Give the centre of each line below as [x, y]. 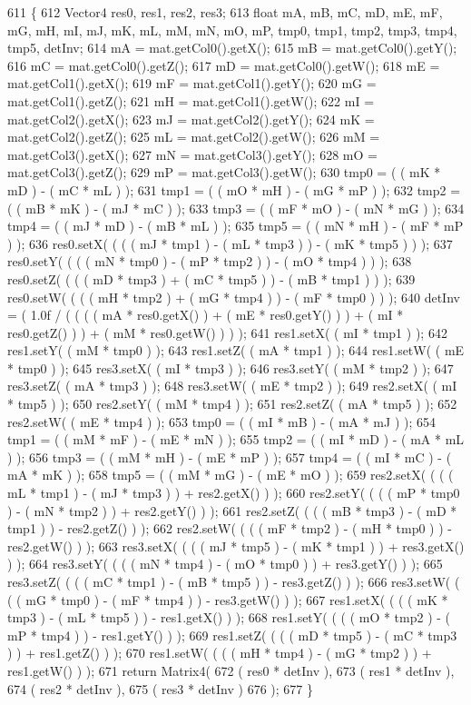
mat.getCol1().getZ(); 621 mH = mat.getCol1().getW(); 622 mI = [191, 100]
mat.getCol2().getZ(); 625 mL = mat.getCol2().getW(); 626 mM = [194, 137]
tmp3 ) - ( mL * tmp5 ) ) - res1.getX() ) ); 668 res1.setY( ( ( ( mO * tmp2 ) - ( [229, 617]
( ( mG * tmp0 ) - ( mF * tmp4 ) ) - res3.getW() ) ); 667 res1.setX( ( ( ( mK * [228, 599]
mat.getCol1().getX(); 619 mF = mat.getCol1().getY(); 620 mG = [192, 83]
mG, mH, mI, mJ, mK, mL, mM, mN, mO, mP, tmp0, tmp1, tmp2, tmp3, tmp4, [232, 30]
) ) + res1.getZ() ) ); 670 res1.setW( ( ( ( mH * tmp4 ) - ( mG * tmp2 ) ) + [220, 653]
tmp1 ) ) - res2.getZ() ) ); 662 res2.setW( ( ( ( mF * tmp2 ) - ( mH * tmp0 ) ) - [230, 528]
